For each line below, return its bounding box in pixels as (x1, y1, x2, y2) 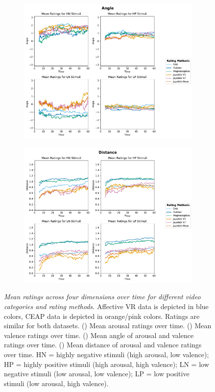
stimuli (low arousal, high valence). (4, 378, 109, 388)
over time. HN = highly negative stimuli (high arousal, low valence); (4, 349, 209, 359)
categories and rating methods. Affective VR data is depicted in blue (4, 301, 209, 312)
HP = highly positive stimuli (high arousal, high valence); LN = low (4, 359, 209, 369)
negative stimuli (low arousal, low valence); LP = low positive (4, 368, 190, 379)
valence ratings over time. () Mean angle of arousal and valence (4, 330, 194, 340)
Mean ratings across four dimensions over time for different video (4, 291, 201, 302)
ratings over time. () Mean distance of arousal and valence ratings (4, 340, 202, 350)
